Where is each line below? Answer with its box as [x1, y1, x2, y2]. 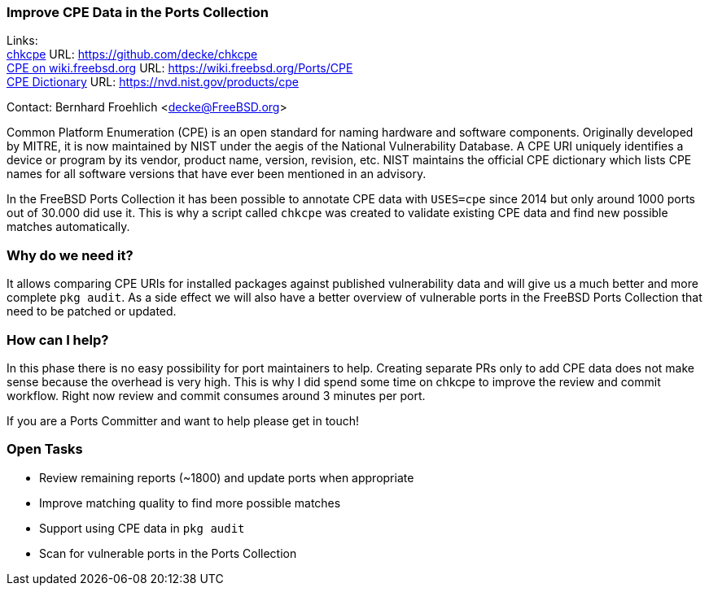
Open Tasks [7, 441, 83, 458]
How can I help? [7, 331, 109, 348]
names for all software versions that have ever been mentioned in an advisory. [7, 167, 427, 181]
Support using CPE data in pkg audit [39, 520, 245, 535]
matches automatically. [7, 220, 130, 234]
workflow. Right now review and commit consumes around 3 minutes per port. [7, 388, 426, 403]
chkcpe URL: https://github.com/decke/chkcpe [7, 47, 258, 62]
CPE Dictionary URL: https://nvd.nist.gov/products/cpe [7, 75, 299, 89]
